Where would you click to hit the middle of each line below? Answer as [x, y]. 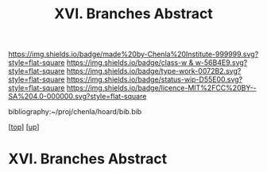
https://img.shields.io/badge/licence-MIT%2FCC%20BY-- [161, 88]
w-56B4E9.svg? [221, 63]
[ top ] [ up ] [24, 127]
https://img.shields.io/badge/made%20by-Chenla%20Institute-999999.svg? [133, 54]
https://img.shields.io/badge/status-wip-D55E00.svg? [155, 79]
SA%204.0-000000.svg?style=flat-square [77, 97]
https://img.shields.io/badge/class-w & [130, 63]
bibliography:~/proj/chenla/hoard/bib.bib [75, 112]
